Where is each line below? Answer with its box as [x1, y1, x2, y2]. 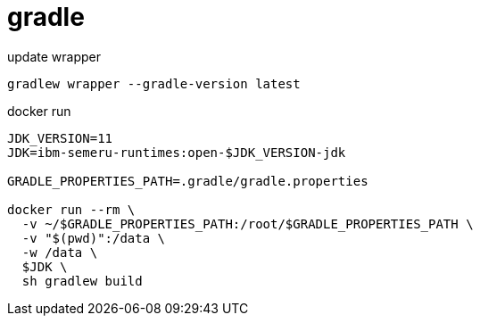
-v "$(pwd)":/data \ [21, 230, 166, 245]
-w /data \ [21, 244, 98, 260]
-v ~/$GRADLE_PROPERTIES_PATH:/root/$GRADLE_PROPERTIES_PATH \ [21, 216, 474, 231]
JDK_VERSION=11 [7, 130, 113, 145]
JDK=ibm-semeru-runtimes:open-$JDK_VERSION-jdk [7, 145, 346, 160]
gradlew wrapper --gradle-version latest [7, 76, 301, 91]
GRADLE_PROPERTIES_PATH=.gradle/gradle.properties [7, 173, 368, 188]
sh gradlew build [21, 273, 143, 288]
